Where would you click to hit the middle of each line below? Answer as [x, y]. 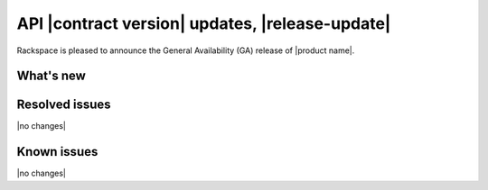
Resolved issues [64, 105]
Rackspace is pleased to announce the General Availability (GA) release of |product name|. [186, 50]
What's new [51, 76]
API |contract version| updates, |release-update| [204, 23]
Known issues [57, 152]
